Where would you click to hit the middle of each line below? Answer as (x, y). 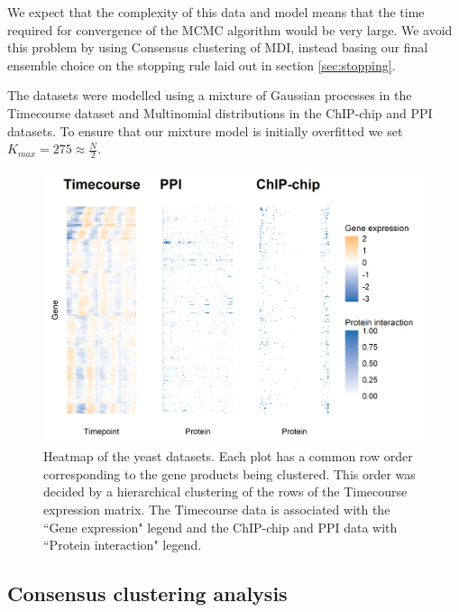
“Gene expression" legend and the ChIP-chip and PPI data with (220, 527)
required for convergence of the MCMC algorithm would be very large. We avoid (230, 29)
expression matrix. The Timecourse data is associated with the (217, 510)
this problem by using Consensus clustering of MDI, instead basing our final (218, 47)
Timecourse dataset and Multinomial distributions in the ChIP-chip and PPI (220, 112)
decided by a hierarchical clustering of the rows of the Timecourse (225, 491)
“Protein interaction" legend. (123, 545)
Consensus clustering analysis (147, 593)
